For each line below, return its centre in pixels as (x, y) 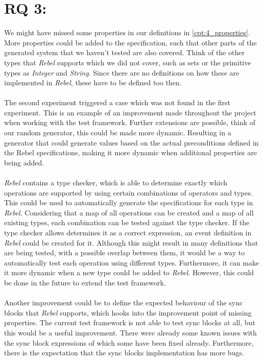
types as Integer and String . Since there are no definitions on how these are (122, 72)
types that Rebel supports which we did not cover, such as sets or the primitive (128, 62)
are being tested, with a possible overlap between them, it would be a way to (125, 252)
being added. (24, 162)
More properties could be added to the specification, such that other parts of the (130, 42)
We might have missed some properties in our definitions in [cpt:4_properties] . (127, 32)
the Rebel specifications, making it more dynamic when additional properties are (130, 152)
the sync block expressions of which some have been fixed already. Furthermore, (129, 342)
